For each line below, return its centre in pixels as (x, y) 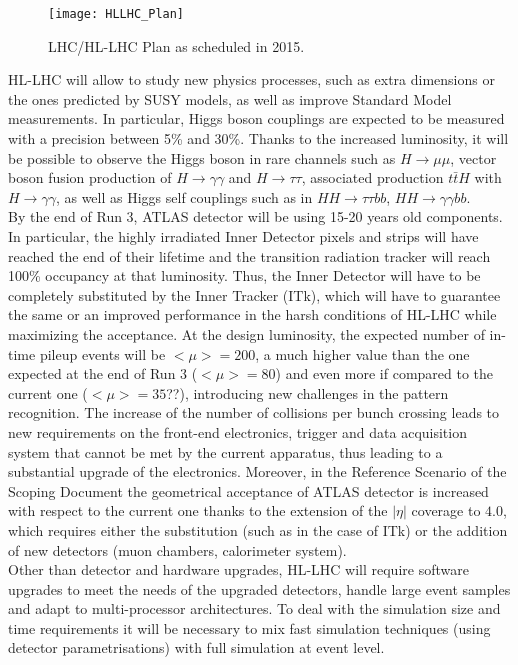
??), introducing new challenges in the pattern (307, 392)
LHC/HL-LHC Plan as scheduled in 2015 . (176, 45)
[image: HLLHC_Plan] (116, 14)
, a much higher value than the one (362, 353)
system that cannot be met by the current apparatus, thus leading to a (225, 451)
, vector (473, 157)
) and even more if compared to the (384, 373)
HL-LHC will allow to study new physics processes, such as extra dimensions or (251, 79)
